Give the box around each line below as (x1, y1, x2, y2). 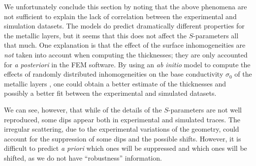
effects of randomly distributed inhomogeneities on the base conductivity (4, 69, 224, 79)
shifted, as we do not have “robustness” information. (4, 152, 162, 163)
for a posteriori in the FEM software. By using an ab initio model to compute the (4, 59, 251, 69)
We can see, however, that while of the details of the (4, 104, 162, 114)
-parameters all (193, 30, 239, 40)
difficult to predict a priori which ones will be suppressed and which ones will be (4, 143, 247, 153)
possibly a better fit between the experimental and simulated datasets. (4, 88, 217, 98)
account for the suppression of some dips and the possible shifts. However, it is (4, 133, 241, 143)
